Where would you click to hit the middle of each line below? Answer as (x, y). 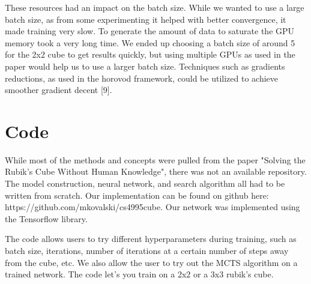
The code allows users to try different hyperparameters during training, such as (151, 239)
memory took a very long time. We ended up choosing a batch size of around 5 (150, 42)
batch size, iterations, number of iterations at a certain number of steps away (147, 251)
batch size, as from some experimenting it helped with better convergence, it (146, 19)
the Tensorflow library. (46, 218)
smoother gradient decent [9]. (59, 90)
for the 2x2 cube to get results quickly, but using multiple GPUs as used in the (150, 54)
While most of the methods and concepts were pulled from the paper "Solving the (155, 159)
